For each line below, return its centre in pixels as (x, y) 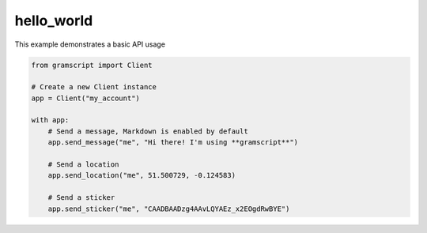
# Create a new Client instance (94, 87)
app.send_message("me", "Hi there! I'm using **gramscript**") (173, 143)
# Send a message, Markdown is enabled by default (148, 131)
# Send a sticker (81, 198)
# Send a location (83, 165)
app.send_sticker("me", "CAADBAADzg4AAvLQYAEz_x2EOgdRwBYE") (169, 209)
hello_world (54, 21)
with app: (50, 120)
